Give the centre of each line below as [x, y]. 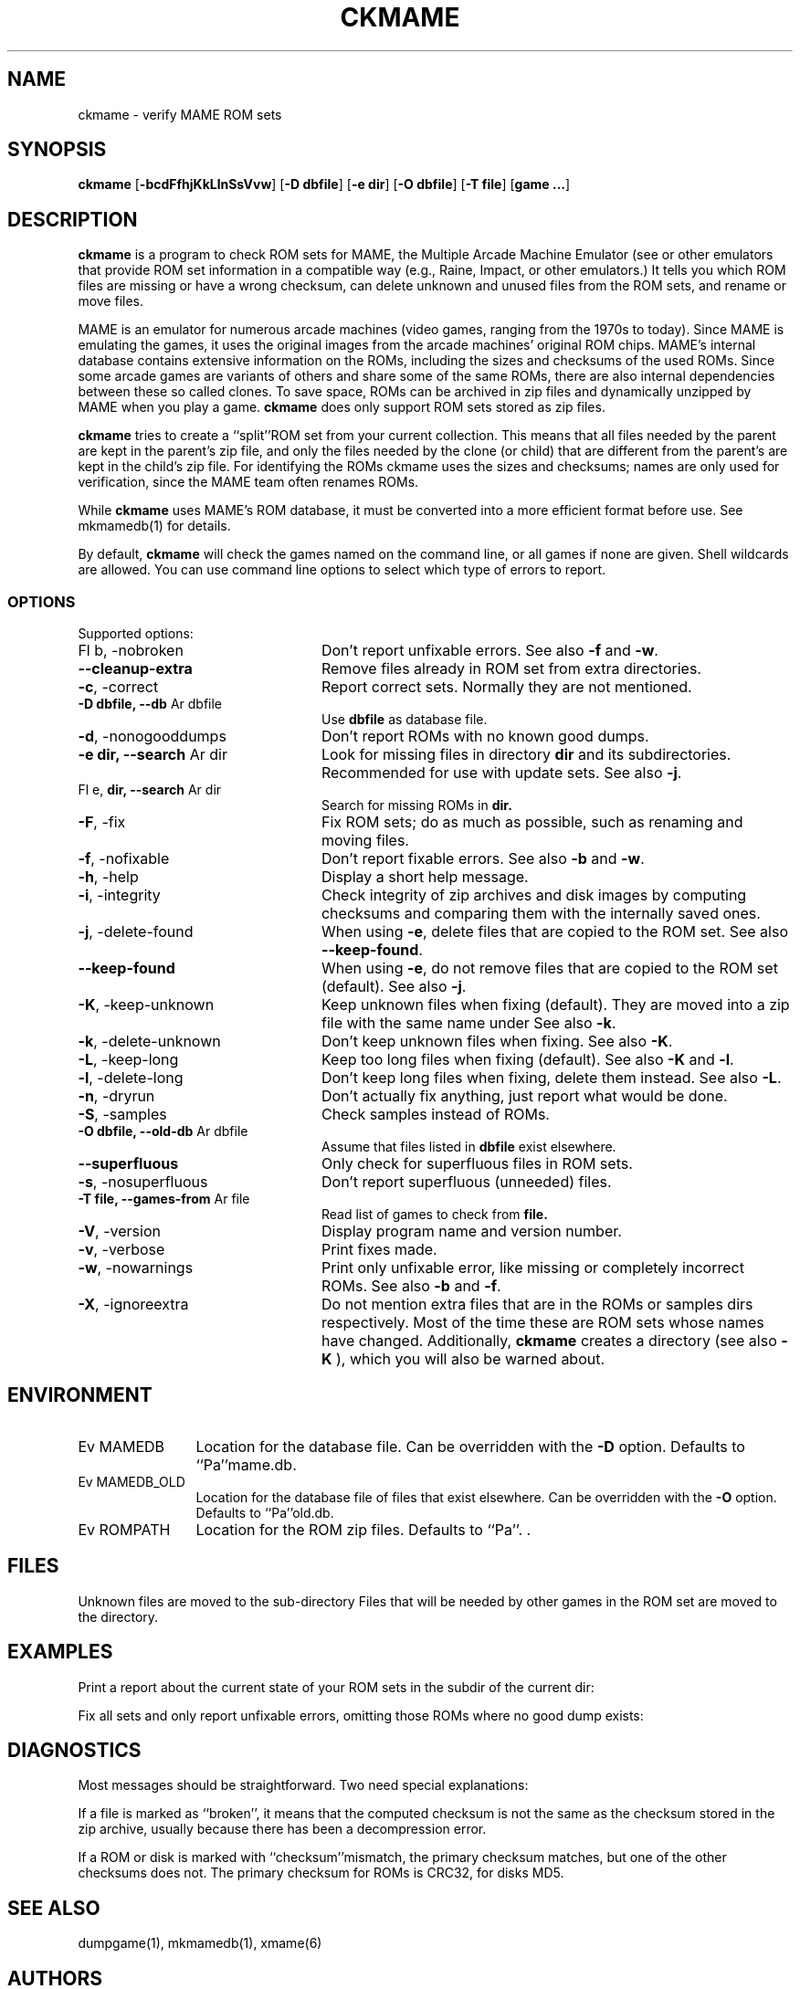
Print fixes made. [379, 1250]
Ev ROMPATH [124, 1529]
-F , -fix [102, 822]
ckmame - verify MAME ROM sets [180, 114]
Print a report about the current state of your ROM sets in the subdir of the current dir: [336, 1687]
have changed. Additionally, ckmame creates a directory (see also [549, 1341]
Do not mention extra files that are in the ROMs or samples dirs [537, 1305]
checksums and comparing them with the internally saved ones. [541, 914]
